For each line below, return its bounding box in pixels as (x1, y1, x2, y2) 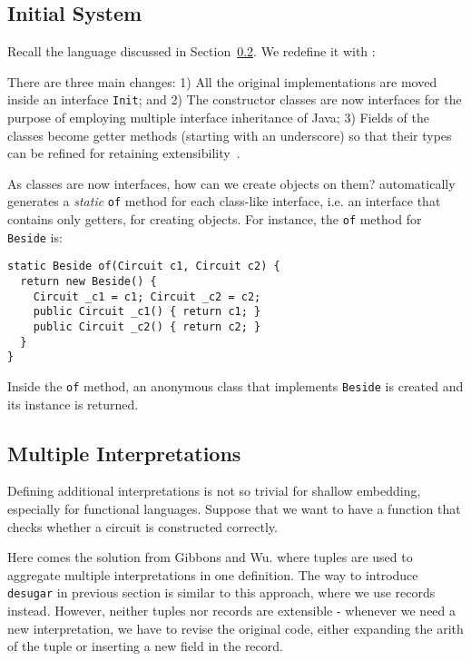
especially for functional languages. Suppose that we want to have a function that (7, 499, 461, 518)
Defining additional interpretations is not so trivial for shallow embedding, (7, 481, 421, 500)
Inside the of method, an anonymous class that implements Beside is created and (7, 376, 464, 395)
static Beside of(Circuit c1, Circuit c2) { (7, 260, 280, 273)
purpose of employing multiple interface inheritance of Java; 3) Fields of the (7, 108, 430, 127)
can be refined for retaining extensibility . (7, 143, 240, 163)
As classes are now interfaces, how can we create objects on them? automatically (7, 173, 456, 192)
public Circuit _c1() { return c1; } (33, 305, 261, 319)
